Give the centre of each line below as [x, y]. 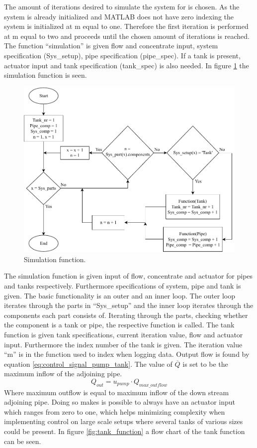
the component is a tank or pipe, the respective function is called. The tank [119, 325]
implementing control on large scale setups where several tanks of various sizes [124, 421]
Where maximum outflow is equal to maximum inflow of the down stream [117, 392]
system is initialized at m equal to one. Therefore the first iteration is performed [126, 26]
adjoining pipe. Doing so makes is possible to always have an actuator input [120, 402]
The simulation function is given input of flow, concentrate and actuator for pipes [128, 276]
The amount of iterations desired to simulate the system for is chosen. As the [122, 6]
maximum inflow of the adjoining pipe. [63, 373]
